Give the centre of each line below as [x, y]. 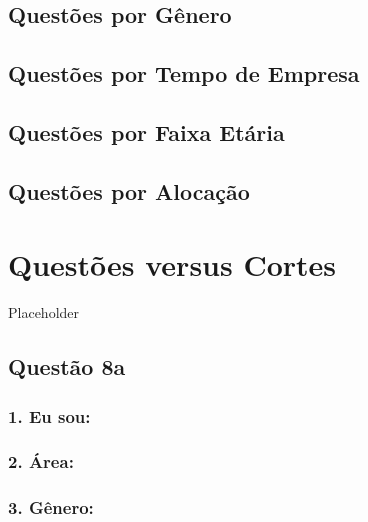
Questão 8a [67, 366]
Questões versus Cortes [172, 264]
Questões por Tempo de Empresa [184, 73]
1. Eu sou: [49, 415]
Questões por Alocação [129, 190]
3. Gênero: [51, 507]
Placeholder [44, 312]
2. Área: [41, 461]
